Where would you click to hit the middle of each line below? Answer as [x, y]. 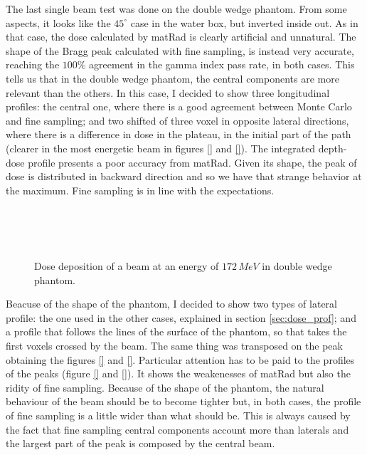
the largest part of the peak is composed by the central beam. [140, 443]
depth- [333, 148]
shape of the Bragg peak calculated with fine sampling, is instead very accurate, [180, 50]
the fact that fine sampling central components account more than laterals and [177, 429]
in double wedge [297, 266]
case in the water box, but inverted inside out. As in [244, 22]
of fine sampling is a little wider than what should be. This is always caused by [178, 415]
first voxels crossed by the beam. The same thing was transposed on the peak [174, 346]
